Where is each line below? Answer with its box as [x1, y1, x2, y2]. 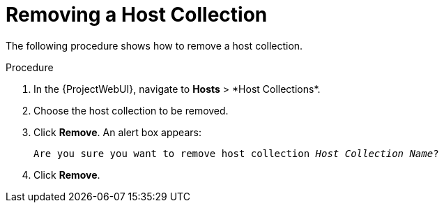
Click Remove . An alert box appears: [33, 126, 201, 138]
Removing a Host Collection [6, 3, 268, 27]
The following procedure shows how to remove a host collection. [6, 39, 303, 52]
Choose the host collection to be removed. [33, 104, 229, 117]
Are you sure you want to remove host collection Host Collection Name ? [33, 147, 439, 159]
